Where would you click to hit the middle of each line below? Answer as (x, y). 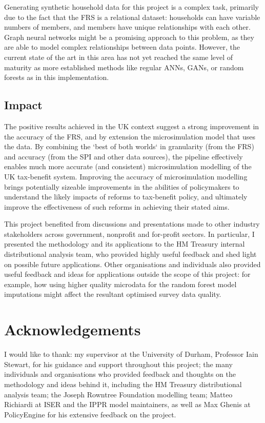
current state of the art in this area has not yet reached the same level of (119, 57)
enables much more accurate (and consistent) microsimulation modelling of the (128, 166)
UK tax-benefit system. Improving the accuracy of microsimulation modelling (126, 176)
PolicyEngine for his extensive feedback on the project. (90, 414)
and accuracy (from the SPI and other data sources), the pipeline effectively (124, 156)
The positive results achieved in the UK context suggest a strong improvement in (132, 126)
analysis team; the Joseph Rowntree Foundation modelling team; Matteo (118, 394)
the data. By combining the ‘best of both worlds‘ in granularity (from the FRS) (129, 146)
